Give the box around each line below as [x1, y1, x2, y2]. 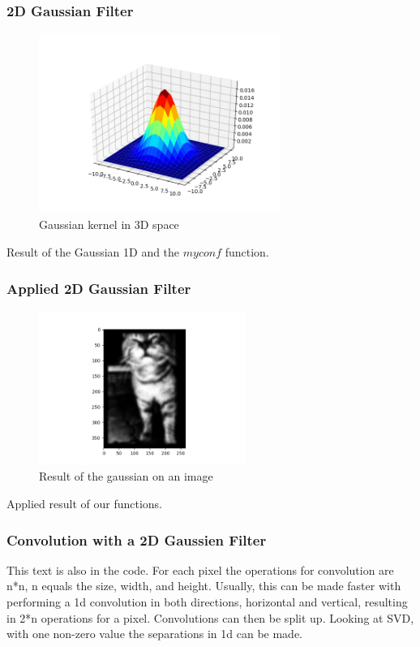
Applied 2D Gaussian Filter [6, 278, 191, 298]
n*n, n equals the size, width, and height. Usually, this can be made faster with [6, 577, 401, 594]
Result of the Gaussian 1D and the [6, 244, 180, 261]
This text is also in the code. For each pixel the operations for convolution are [6, 561, 394, 578]
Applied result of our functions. [6, 495, 162, 512]
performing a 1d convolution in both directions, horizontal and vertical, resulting [6, 593, 408, 610]
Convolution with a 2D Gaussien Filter [6, 529, 267, 550]
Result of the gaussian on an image [39, 468, 213, 485]
